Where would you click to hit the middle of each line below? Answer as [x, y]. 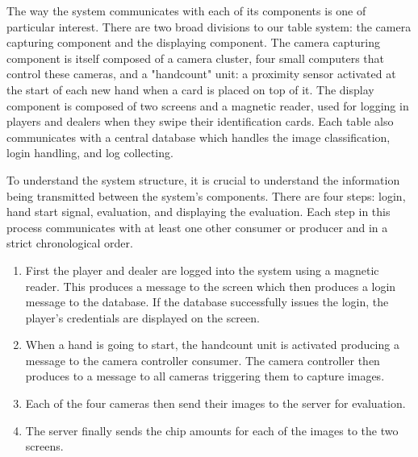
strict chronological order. [70, 243]
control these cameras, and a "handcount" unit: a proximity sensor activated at [201, 74]
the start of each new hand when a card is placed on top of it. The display [190, 89]
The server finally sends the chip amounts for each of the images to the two [212, 430]
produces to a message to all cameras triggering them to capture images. [205, 376]
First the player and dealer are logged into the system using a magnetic [202, 270]
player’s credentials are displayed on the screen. [142, 317]
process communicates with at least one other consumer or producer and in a [197, 227]
